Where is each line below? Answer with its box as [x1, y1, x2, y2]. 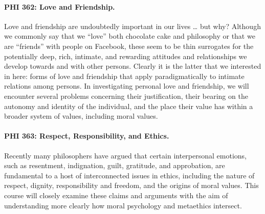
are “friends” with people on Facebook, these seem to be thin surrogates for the [4, 40, 254, 51]
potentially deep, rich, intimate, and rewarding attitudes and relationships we [4, 50, 247, 61]
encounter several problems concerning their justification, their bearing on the [4, 90, 248, 101]
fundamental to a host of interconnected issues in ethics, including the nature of [4, 170, 255, 180]
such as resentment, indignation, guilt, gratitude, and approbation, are [4, 160, 225, 171]
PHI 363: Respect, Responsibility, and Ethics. [4, 130, 169, 141]
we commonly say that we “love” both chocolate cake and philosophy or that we [4, 31, 255, 41]
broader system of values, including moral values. [4, 111, 158, 121]
